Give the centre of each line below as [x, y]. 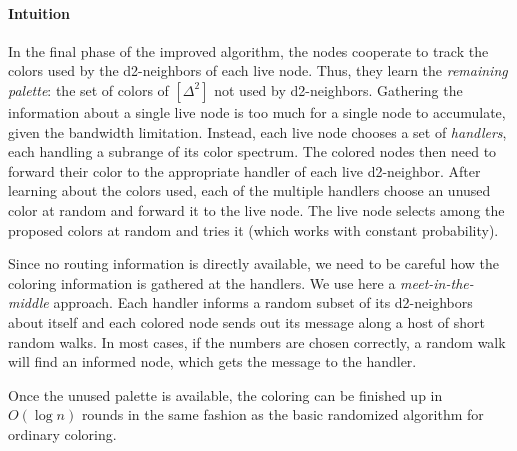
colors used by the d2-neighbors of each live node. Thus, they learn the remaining [258, 70]
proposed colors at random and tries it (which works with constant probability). [253, 229]
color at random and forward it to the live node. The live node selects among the [256, 209]
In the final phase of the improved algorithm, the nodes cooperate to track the [248, 50]
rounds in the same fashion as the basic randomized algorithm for [282, 414]
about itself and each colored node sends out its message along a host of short [247, 321]
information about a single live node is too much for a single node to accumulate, [257, 111]
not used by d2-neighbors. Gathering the [338, 89]
